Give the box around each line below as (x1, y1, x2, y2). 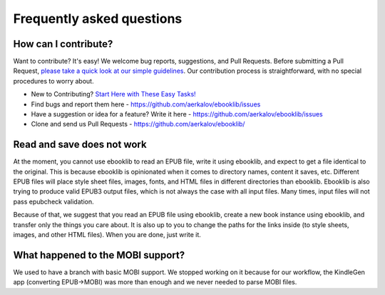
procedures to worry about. (13, 76, 94, 85)
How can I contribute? (13, 38, 113, 50)
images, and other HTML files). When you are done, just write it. (13, 231, 201, 239)
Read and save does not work (13, 139, 147, 151)
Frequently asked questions (13, 11, 183, 26)
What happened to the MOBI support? (13, 249, 185, 261)
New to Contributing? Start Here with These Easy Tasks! (31, 90, 196, 99)
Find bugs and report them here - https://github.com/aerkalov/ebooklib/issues (31, 100, 261, 109)
